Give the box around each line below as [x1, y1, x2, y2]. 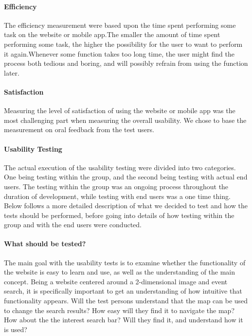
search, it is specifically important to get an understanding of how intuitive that [4, 286, 242, 296]
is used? [4, 324, 27, 334]
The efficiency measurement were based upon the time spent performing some [4, 20, 236, 30]
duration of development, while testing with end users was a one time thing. [4, 191, 231, 201]
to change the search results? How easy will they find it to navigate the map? [4, 305, 234, 315]
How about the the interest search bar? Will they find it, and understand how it [4, 315, 243, 325]
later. [4, 67, 19, 78]
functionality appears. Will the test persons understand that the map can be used [4, 296, 248, 306]
